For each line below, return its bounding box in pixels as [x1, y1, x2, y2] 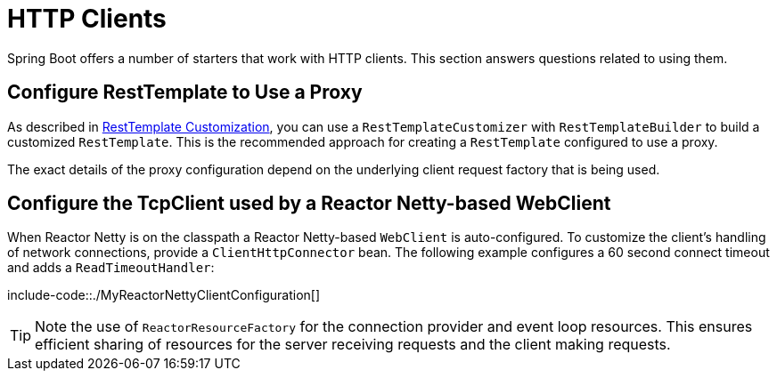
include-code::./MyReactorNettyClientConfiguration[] [7, 287, 321, 303]
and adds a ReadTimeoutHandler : [7, 260, 215, 276]
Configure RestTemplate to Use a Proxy [7, 81, 363, 104]
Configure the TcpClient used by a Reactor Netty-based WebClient [7, 192, 611, 215]
